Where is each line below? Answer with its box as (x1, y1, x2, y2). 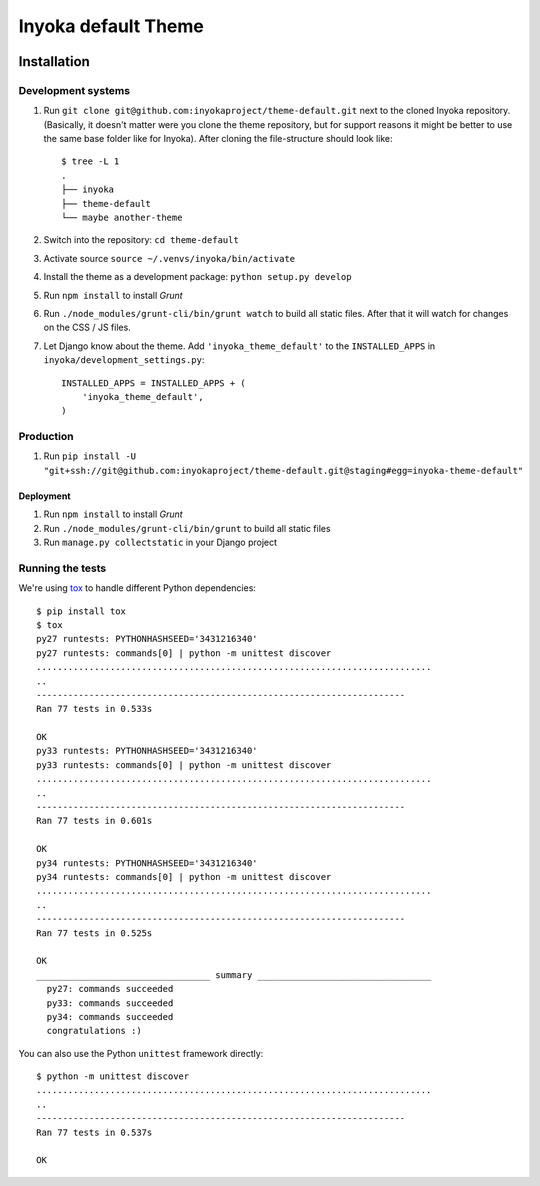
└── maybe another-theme (61, 212, 183, 224)
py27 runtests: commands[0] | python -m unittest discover (36, 647, 332, 659)
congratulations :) (46, 1025, 142, 1037)
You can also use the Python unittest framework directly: (18, 1047, 264, 1059)
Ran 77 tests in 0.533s (36, 703, 153, 715)
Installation (18, 53, 90, 70)
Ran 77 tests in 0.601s (36, 815, 153, 827)
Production (18, 430, 74, 444)
